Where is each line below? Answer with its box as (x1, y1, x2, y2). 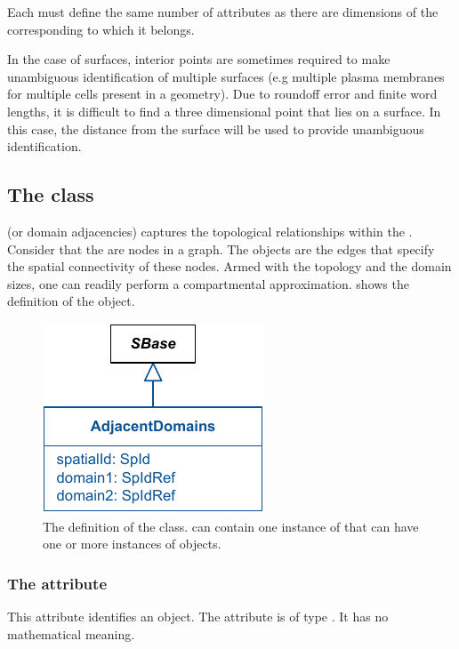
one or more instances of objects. (43, 534, 221, 553)
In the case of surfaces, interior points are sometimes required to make (7, 50, 391, 68)
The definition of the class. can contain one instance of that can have (43, 517, 419, 535)
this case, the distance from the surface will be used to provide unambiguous (7, 119, 424, 138)
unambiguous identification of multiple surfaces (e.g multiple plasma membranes (7, 67, 445, 85)
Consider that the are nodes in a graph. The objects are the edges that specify (7, 239, 435, 258)
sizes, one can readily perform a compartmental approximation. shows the (7, 274, 409, 292)
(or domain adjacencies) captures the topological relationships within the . (7, 221, 413, 240)
